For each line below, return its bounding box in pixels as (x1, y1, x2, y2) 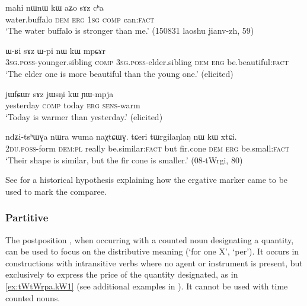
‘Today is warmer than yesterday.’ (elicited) (5, 110, 163, 123)
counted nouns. (5, 291, 60, 304)
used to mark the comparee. (5, 185, 107, 197)
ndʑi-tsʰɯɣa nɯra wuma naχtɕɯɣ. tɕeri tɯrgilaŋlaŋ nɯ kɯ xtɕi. (5, 130, 237, 143)
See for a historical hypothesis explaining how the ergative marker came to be (5, 173, 288, 186)
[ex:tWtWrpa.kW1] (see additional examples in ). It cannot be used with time (5, 279, 288, 292)
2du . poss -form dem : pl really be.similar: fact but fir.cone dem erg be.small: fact (5, 141, 290, 154)
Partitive (5, 210, 49, 225)
